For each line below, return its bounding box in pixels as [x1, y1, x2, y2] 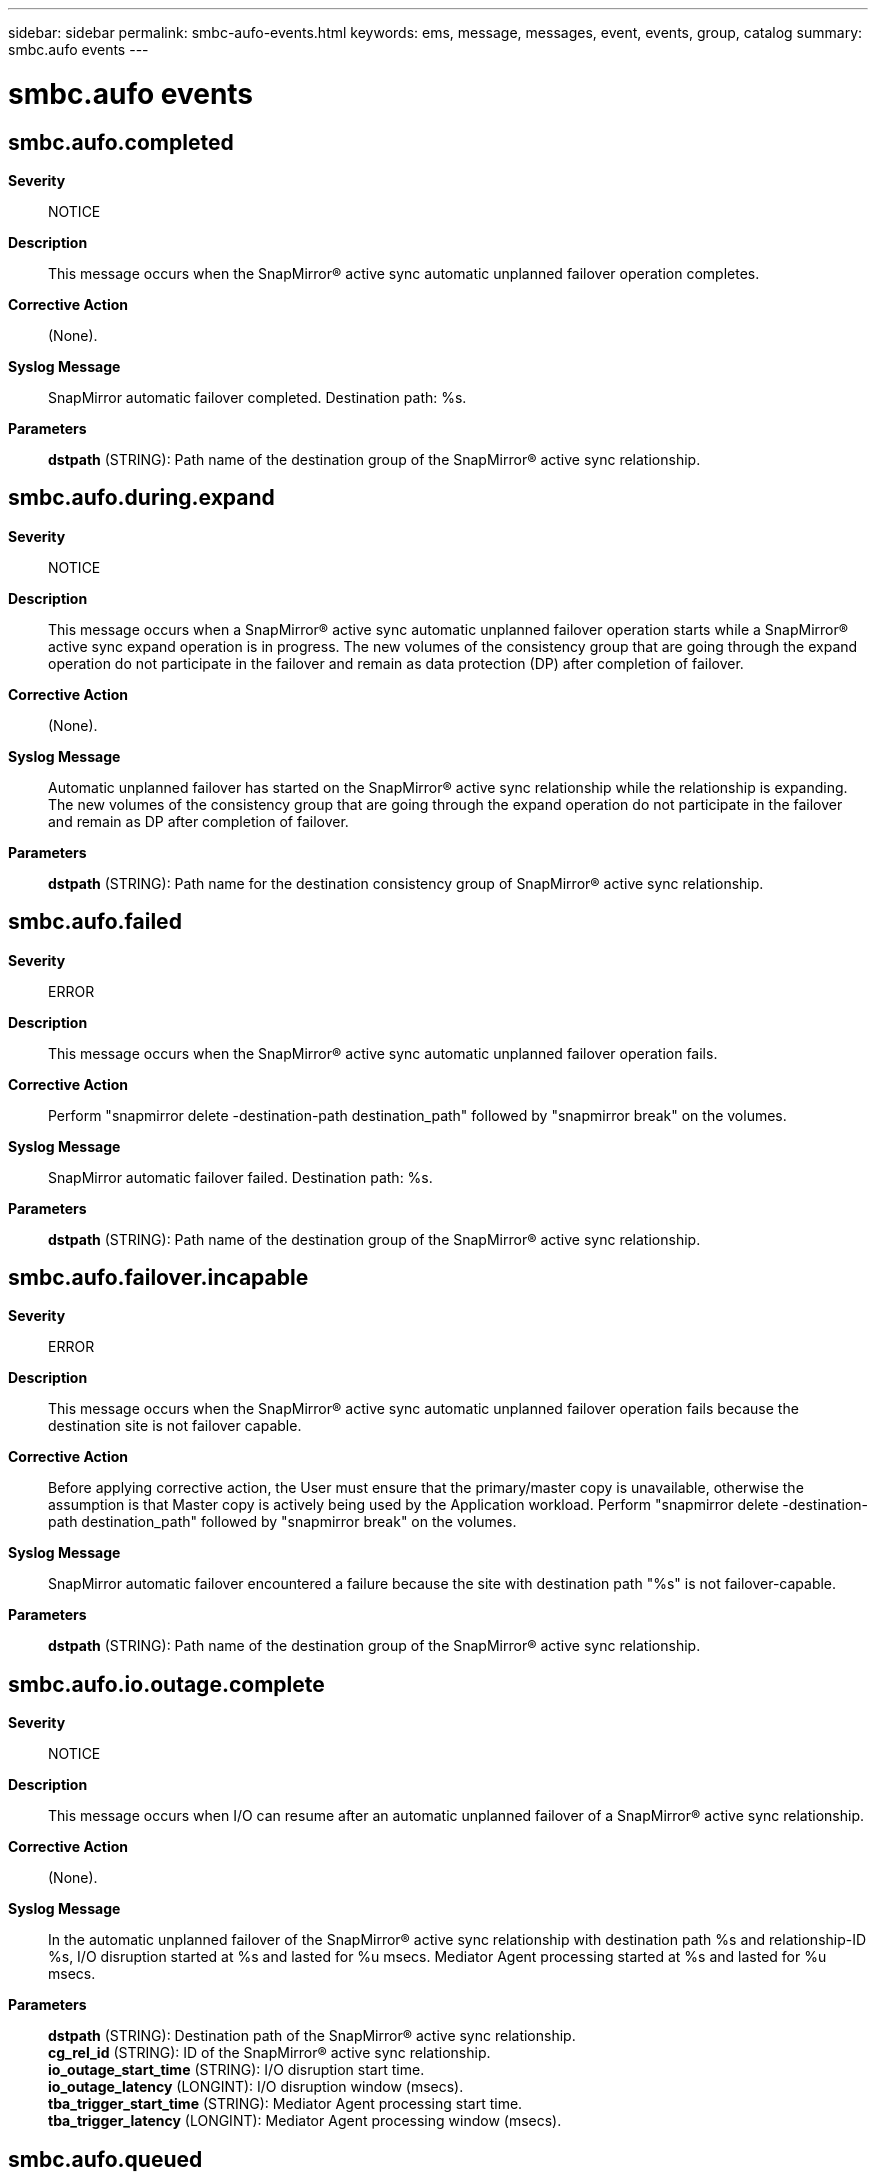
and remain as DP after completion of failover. [48, 812, 349, 830]
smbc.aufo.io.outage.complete [8, 1671, 325, 1697]
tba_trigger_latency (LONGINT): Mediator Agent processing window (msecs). [48, 2112, 562, 2130]
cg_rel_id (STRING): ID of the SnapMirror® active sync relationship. [48, 2044, 491, 2062]
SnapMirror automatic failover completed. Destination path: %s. [48, 388, 467, 406]
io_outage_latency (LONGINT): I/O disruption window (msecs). [48, 2078, 464, 2096]
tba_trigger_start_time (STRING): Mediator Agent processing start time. [48, 2095, 523, 2113]
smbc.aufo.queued [8, 2146, 203, 2172]
